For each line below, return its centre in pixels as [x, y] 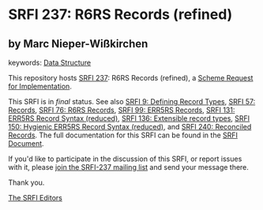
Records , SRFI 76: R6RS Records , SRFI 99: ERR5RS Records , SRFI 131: [122, 110]
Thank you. [26, 182]
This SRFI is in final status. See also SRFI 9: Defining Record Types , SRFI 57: [132, 101]
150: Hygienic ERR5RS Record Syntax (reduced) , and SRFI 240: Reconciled [130, 127]
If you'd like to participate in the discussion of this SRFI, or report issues [125, 159]
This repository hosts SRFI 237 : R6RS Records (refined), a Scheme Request [131, 78]
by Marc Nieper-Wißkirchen [78, 44]
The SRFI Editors [36, 198]
